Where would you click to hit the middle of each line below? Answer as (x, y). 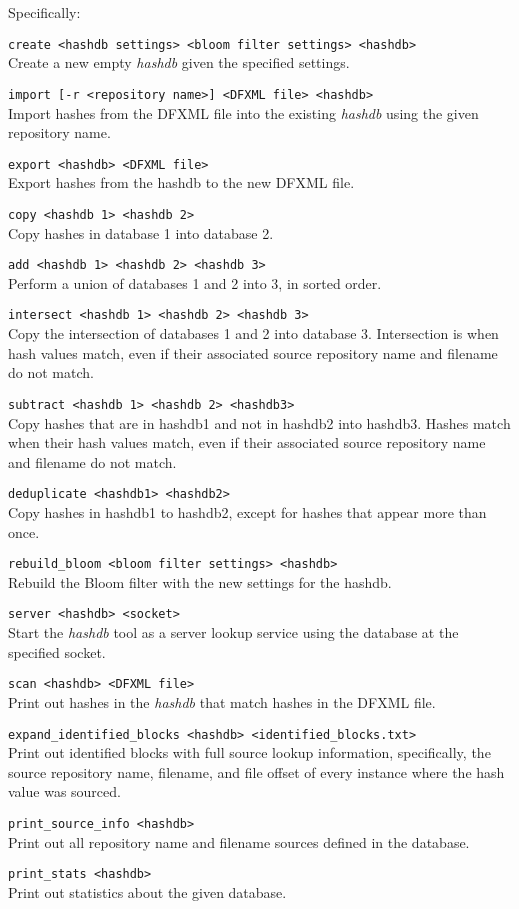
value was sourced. (64, 791)
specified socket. (57, 651)
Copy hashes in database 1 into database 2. (141, 232)
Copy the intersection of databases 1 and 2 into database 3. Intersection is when (253, 333)
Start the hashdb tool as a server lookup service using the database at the (233, 632)
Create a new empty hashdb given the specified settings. (179, 62)
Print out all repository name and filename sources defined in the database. (239, 841)
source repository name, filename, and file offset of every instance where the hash (256, 771)
